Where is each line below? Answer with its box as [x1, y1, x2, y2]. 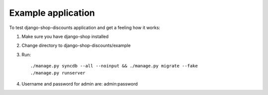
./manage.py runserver [30, 70, 86, 76]
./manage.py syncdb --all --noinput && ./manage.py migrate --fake [30, 63, 198, 69]
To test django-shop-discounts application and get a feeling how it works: [9, 25, 161, 31]
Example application [9, 7, 95, 18]
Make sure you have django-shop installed [21, 33, 109, 39]
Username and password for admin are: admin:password [21, 81, 138, 87]
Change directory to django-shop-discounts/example [21, 42, 131, 49]
